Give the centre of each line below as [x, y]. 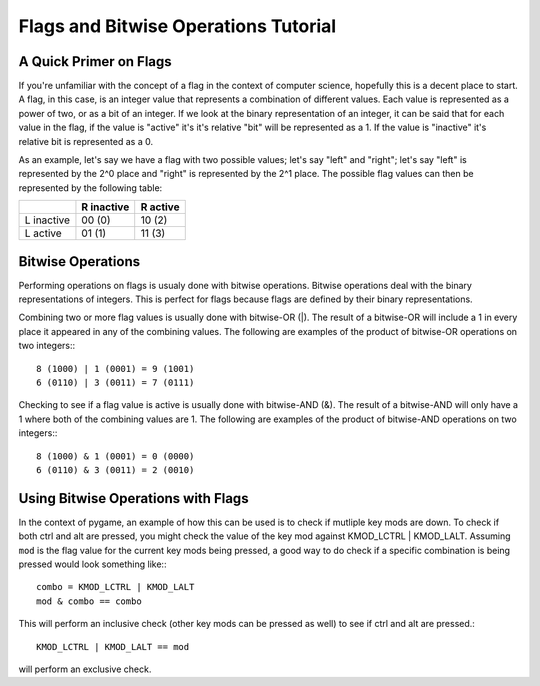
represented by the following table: [90, 187]
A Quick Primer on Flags [95, 61]
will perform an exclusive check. [85, 669]
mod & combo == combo [89, 601]
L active [43, 233]
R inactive [105, 207]
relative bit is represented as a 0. [86, 141]
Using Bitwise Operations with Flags [133, 498]
